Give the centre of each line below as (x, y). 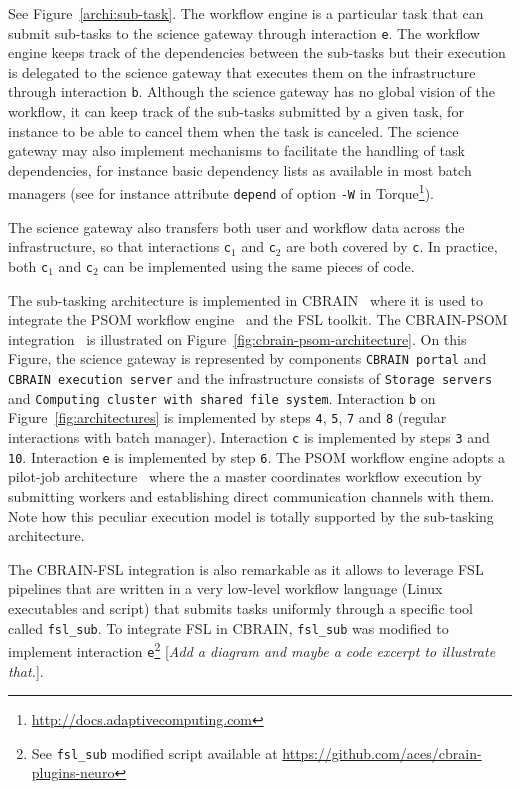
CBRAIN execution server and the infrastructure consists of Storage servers (250, 378)
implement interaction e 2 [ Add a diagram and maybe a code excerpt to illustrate (252, 649)
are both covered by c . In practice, (392, 246)
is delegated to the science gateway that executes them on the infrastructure (242, 71)
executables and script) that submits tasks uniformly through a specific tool (241, 607)
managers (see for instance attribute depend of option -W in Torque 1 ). (221, 192)
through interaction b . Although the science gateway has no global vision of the (252, 91)
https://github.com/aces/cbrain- (382, 752)
